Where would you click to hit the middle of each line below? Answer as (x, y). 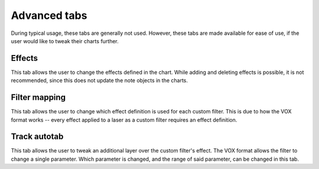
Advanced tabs (49, 15)
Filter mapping (38, 97)
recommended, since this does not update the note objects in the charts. (100, 80)
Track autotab (37, 137)
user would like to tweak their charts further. (65, 41)
